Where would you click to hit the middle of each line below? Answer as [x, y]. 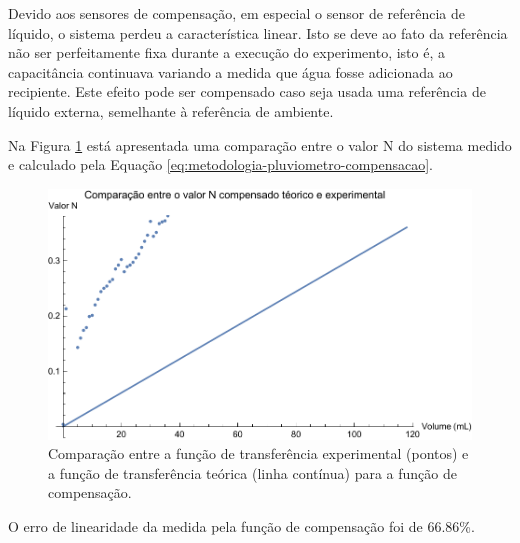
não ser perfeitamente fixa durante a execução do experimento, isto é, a [226, 52]
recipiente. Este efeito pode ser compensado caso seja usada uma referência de [247, 91]
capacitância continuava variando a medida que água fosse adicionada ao [230, 71]
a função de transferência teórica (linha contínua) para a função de [252, 472]
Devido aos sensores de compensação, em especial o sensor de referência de [237, 13]
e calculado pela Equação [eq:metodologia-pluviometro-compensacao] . [220, 164]
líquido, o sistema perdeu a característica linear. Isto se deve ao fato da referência [258, 32]
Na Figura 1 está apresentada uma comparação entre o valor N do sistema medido [260, 144]
